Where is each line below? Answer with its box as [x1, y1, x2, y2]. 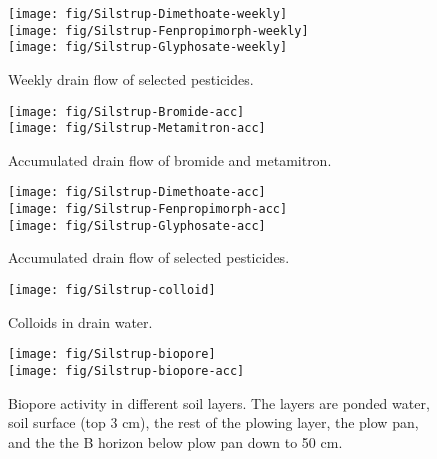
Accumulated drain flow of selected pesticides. [8, 247, 290, 268]
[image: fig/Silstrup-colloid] [8, 283, 216, 298]
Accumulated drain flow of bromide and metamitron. [8, 149, 332, 170]
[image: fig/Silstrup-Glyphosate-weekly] [8, 40, 288, 55]
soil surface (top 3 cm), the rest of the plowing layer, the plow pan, [8, 412, 419, 433]
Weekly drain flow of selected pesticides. [8, 68, 254, 89]
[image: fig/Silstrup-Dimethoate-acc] [8, 185, 266, 200]
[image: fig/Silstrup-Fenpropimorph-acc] [8, 202, 288, 217]
